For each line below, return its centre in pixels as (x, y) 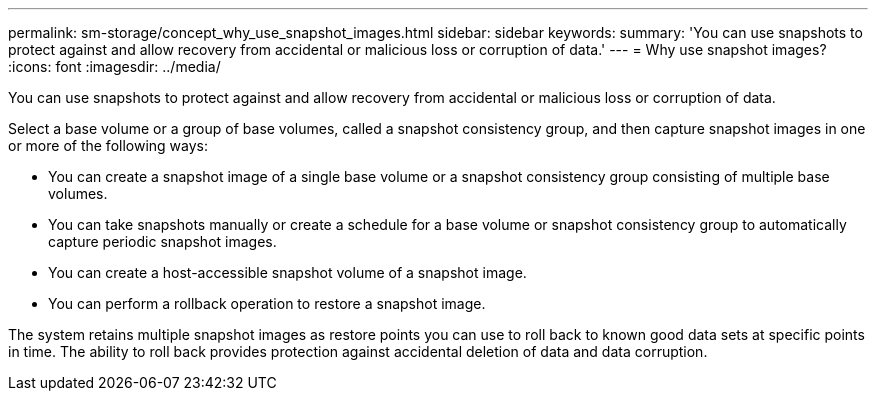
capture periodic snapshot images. (162, 241)
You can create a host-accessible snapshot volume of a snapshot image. (287, 272)
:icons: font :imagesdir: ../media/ (114, 66)
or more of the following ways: (108, 145)
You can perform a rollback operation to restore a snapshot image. (267, 303)
